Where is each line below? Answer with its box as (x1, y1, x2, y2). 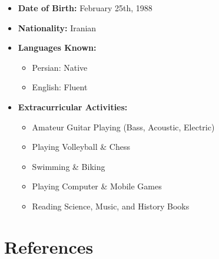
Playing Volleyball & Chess (32, 140, 131, 153)
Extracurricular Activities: (18, 100, 128, 113)
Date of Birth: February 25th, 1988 (18, 2, 152, 14)
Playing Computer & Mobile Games (32, 180, 162, 192)
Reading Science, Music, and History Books (32, 199, 190, 212)
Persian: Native (32, 61, 88, 73)
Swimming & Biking (32, 160, 105, 172)
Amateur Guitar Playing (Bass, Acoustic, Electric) (32, 120, 215, 133)
